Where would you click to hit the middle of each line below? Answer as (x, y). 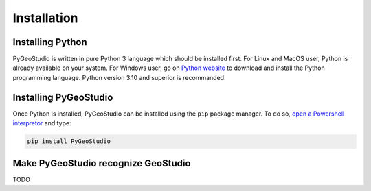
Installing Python (50, 42)
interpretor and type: (42, 123)
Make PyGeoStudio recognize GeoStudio (102, 163)
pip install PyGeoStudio (69, 141)
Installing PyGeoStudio (63, 97)
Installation (45, 18)
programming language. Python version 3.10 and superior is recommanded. (119, 77)
